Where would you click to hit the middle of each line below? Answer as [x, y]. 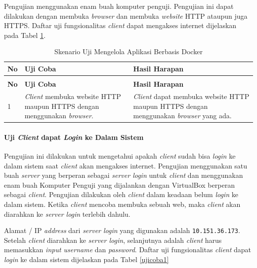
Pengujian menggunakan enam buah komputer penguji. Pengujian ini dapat [119, 6]
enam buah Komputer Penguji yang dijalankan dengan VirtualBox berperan [119, 184]
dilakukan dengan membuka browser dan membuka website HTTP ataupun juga [126, 16]
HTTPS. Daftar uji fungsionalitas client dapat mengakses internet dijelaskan [120, 25]
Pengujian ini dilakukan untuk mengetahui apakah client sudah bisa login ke [120, 155]
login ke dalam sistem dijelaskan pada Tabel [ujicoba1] [86, 259]
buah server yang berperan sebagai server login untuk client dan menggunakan [124, 175]
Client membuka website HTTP [73, 96]
